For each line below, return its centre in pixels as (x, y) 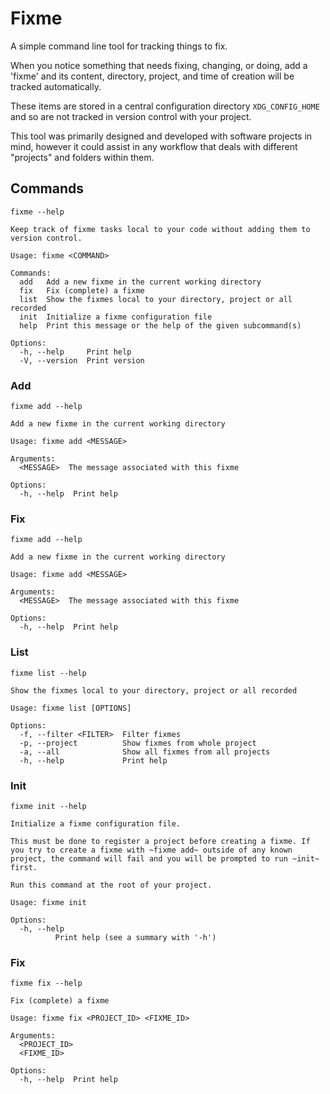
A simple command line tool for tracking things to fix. (119, 46)
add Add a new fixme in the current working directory (140, 282)
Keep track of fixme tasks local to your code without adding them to (160, 229)
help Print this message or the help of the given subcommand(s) (160, 325)
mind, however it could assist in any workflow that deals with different (154, 146)
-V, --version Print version (82, 360)
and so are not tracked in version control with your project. (131, 116)
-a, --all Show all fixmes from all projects (145, 752)
